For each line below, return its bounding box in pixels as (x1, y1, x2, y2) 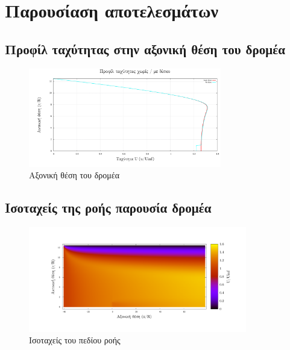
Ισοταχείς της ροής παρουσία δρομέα (5, 198, 212, 217)
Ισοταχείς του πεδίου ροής (29, 334, 121, 346)
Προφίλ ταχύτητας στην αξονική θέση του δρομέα (5, 39, 285, 58)
